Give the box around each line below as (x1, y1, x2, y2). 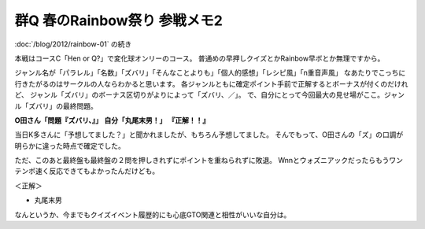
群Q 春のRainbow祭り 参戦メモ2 (14, 12, 224, 29)
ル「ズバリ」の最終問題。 (14, 101, 98, 110)
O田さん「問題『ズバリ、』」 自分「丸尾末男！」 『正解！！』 (14, 115, 210, 125)
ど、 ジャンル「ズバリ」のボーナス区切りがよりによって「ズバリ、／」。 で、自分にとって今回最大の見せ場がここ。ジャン (14, 90, 405, 100)
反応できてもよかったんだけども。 (48, 166, 160, 176)
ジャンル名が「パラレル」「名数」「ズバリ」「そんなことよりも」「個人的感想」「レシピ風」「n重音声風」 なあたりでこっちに (14, 68, 406, 78)
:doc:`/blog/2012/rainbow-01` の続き (14, 39, 132, 49)
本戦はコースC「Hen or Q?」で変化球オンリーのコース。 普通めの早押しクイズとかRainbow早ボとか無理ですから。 (14, 54, 385, 63)
